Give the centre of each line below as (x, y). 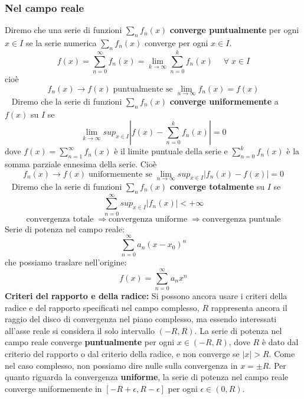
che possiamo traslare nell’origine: (66, 262)
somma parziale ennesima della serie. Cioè (81, 163)
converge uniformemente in (53, 388)
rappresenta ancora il (249, 307)
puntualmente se (143, 89)
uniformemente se (120, 174)
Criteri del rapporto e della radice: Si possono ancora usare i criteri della (146, 296)
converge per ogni (176, 43)
